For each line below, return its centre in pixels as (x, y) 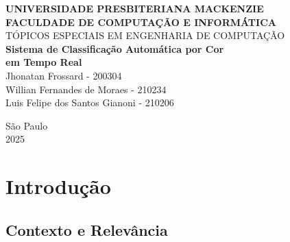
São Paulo (27, 125)
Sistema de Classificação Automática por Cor (115, 48)
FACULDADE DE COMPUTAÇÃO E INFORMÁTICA (141, 22)
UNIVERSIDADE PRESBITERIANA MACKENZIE (135, 8)
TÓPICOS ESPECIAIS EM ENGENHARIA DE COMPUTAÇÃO (145, 35)
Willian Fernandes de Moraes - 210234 (86, 89)
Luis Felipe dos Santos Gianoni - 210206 (90, 102)
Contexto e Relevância (87, 229)
